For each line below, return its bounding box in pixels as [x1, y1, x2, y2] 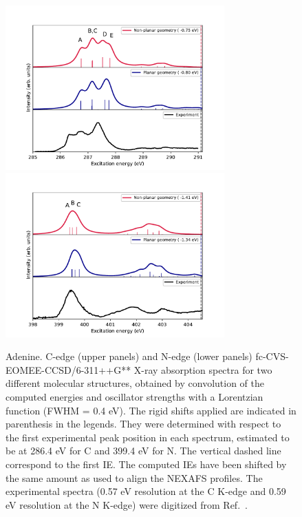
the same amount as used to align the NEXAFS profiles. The [6, 470, 263, 485]
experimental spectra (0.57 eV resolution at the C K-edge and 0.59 [6, 484, 286, 498]
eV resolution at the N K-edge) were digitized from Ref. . [6, 497, 248, 511]
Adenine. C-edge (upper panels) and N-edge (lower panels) [6, 349, 252, 363]
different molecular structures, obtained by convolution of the [6, 376, 264, 390]
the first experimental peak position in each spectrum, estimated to [6, 430, 290, 444]
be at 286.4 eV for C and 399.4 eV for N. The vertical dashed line [6, 443, 281, 458]
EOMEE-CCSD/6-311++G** [6, 362, 131, 377]
